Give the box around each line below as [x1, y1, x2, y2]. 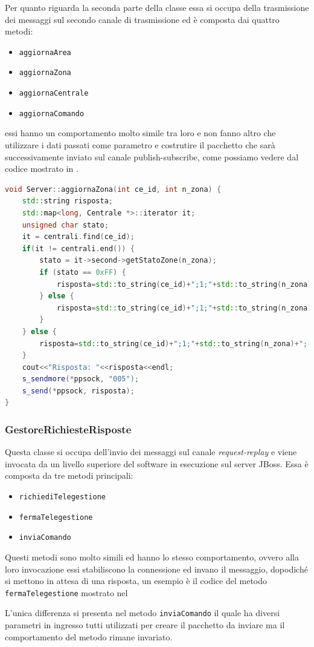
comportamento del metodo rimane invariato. [5, 630, 173, 643]
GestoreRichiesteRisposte [5, 421, 132, 436]
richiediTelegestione [19, 493, 106, 502]
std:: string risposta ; [22, 197, 113, 206]
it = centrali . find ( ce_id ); [22, 232, 135, 241]
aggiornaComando [19, 109, 85, 118]
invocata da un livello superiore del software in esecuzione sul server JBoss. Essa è [5, 457, 309, 470]
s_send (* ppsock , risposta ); [22, 386, 135, 395]
